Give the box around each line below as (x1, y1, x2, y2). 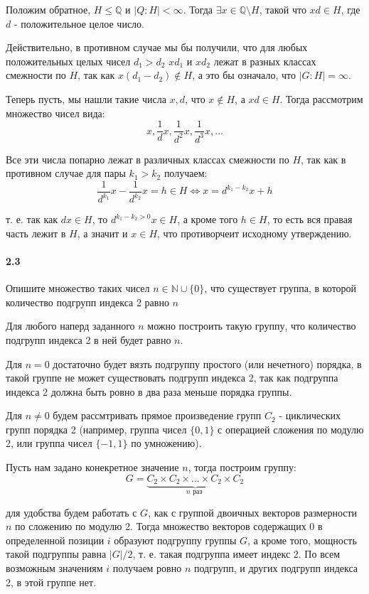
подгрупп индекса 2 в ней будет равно (6, 332, 171, 347)
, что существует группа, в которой (204, 281, 357, 296)
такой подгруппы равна (6, 546, 107, 561)
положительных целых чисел (6, 53, 131, 68)
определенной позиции (6, 532, 105, 547)
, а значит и (77, 225, 128, 240)
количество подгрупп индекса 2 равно (6, 294, 169, 309)
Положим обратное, (6, 2, 91, 16)
